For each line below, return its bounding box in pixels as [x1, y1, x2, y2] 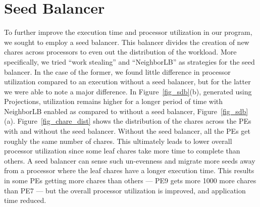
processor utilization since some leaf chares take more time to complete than [4, 145, 240, 156]
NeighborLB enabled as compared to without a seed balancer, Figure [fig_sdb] [4, 106, 248, 116]
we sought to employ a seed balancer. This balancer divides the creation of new [4, 36, 249, 47]
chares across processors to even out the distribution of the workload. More [4, 46, 237, 57]
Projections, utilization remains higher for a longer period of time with [4, 96, 223, 107]
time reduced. [4, 195, 46, 205]
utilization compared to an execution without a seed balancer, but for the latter [4, 76, 251, 87]
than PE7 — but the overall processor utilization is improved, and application [4, 185, 246, 195]
